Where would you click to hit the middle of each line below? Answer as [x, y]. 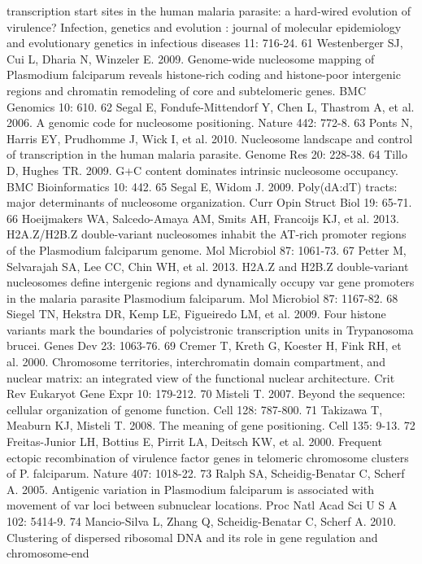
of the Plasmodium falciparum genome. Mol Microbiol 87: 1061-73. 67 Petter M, [207, 249]
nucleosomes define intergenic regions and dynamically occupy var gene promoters [211, 282]
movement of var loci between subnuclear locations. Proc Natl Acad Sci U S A [202, 505]
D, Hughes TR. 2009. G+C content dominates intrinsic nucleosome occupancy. [202, 170]
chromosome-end [48, 553]
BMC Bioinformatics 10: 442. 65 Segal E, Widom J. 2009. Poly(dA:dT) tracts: [202, 186]
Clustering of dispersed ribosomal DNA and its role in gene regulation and [192, 537]
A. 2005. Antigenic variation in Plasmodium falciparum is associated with [191, 489]
